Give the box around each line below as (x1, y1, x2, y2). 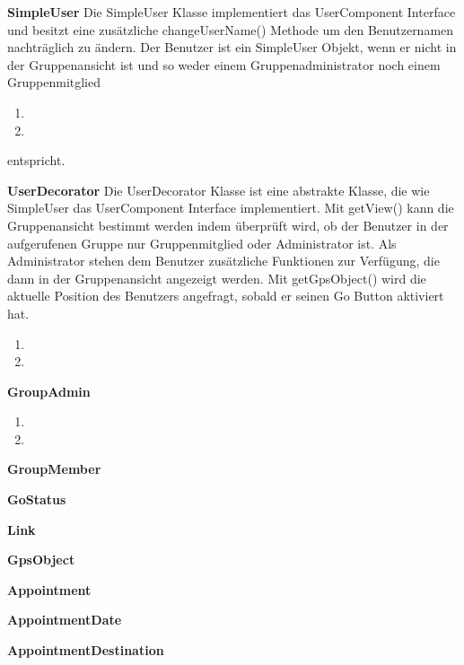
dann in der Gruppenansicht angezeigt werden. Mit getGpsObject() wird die (7, 268, 426, 287)
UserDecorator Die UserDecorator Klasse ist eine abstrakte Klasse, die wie (7, 180, 430, 199)
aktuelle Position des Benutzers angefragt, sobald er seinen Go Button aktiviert (7, 286, 444, 305)
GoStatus (7, 490, 66, 509)
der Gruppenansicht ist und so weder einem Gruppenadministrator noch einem (7, 55, 441, 74)
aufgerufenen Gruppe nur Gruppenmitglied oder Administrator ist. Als (7, 233, 397, 252)
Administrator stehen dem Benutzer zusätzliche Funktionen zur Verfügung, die (7, 251, 440, 270)
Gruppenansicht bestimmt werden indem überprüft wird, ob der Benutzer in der (7, 215, 449, 234)
